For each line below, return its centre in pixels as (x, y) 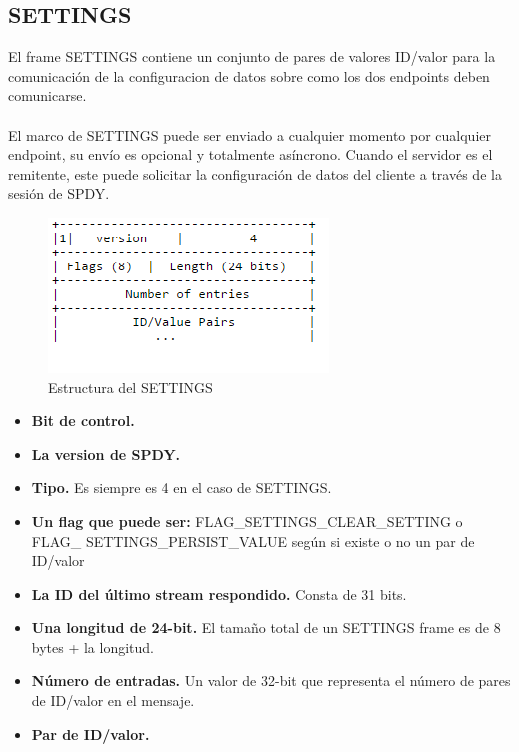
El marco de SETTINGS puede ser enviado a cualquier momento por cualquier (249, 134)
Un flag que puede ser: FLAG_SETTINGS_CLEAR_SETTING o (247, 520)
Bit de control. (83, 420)
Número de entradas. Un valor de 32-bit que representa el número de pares (271, 680)
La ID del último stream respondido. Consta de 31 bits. (219, 593)
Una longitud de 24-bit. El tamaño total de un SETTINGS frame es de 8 (266, 627)
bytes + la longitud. (93, 646)
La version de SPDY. (106, 453)
